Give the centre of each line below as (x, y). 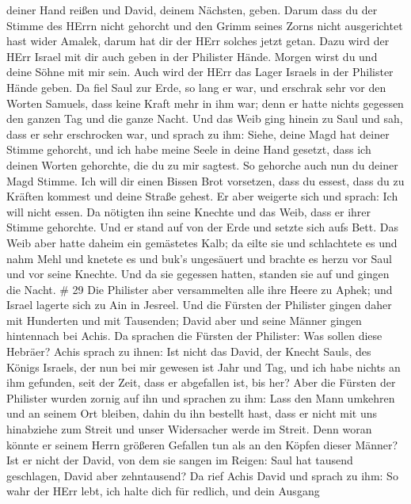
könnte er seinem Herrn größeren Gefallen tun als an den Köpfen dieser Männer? (202, 444)
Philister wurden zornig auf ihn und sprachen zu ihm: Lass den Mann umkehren (201, 397)
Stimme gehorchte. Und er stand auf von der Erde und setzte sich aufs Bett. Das (202, 227)
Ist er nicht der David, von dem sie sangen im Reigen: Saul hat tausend (180, 460)
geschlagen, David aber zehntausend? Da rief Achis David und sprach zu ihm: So (202, 475)
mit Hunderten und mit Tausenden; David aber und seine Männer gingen (184, 320)
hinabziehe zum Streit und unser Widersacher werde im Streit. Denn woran (189, 429)
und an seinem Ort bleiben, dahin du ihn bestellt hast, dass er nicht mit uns (192, 413)
